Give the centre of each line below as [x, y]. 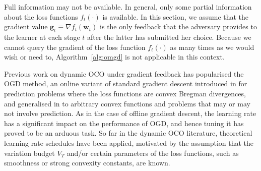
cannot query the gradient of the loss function [75, 47]
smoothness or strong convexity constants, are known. [87, 163]
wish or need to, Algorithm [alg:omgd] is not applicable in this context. [114, 57]
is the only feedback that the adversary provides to [178, 26]
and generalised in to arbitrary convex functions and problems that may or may [127, 103]
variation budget [29, 153]
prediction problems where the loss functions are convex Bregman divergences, [125, 93]
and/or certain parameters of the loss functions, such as [153, 153]
